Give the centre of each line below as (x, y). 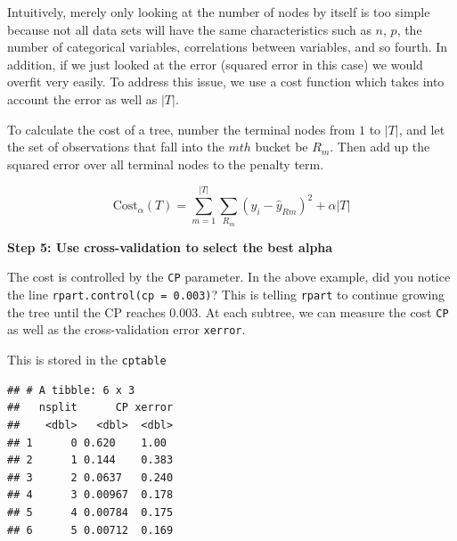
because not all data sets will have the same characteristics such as (189, 29)
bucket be (282, 147)
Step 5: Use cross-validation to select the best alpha (170, 246)
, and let (422, 129)
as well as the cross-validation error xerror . (126, 329)
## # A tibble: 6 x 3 (71, 390)
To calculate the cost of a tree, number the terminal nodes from (181, 129)
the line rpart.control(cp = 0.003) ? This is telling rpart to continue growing (226, 295)
